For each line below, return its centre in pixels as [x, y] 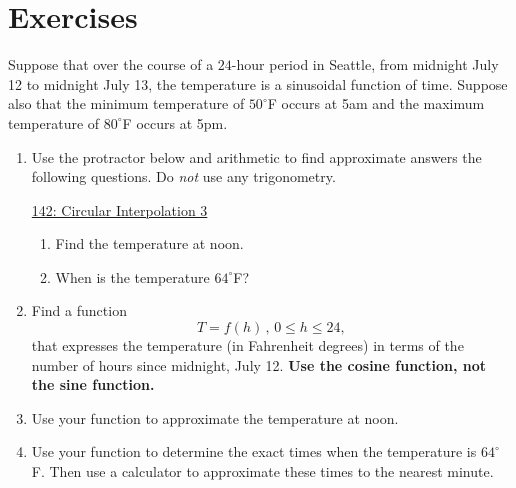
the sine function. [93, 384]
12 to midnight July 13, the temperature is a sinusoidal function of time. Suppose [258, 83]
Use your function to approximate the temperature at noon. [215, 417]
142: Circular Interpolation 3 [119, 209]
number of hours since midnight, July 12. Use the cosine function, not [259, 364]
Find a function [79, 310]
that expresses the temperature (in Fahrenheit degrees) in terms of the [247, 345]
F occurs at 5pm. [175, 122]
